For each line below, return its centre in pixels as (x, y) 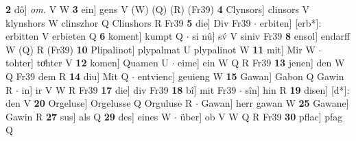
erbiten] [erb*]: (290, 22)
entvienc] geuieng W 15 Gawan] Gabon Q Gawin (241, 76)
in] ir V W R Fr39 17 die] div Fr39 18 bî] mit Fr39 (129, 89)
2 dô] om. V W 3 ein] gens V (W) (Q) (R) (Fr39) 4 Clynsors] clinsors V (158, 9)
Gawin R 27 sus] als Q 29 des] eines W (88, 116)
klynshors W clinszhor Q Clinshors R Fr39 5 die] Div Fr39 (128, 22)
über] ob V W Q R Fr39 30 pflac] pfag (261, 116)
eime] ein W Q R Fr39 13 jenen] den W (261, 63)
